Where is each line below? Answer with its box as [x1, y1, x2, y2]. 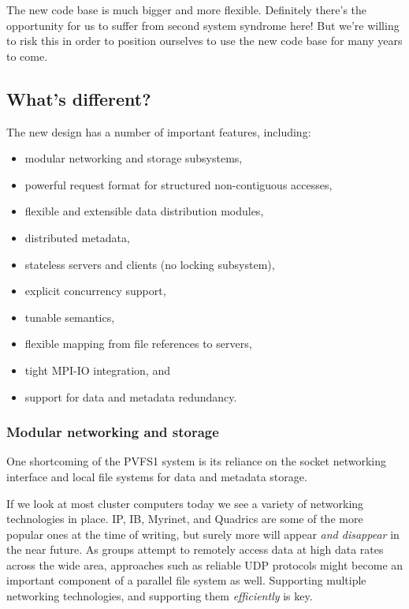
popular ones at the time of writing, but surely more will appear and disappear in [6, 525, 400, 542]
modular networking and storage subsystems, [24, 150, 243, 166]
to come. [6, 47, 48, 64]
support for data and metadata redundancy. [24, 388, 237, 405]
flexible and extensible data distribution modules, [24, 203, 264, 219]
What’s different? [6, 86, 151, 110]
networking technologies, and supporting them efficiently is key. [6, 588, 313, 604]
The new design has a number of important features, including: [6, 123, 311, 140]
